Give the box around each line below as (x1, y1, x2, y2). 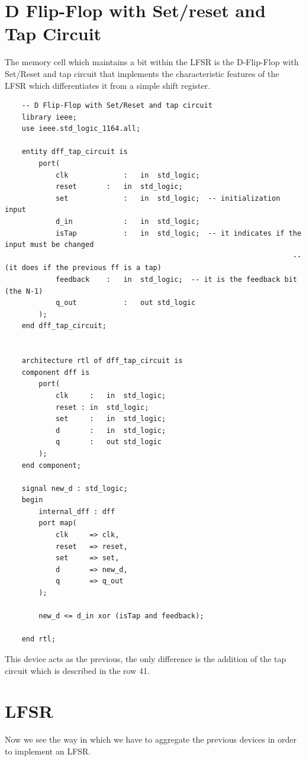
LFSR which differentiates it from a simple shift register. (5, 79, 211, 91)
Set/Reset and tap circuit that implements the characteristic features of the (5, 67, 279, 79)
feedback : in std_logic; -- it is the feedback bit (55, 275, 297, 284)
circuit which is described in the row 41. (5, 664, 150, 676)
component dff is (21, 368, 90, 377)
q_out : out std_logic (55, 298, 196, 307)
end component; (21, 461, 81, 470)
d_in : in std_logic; (55, 217, 200, 226)
